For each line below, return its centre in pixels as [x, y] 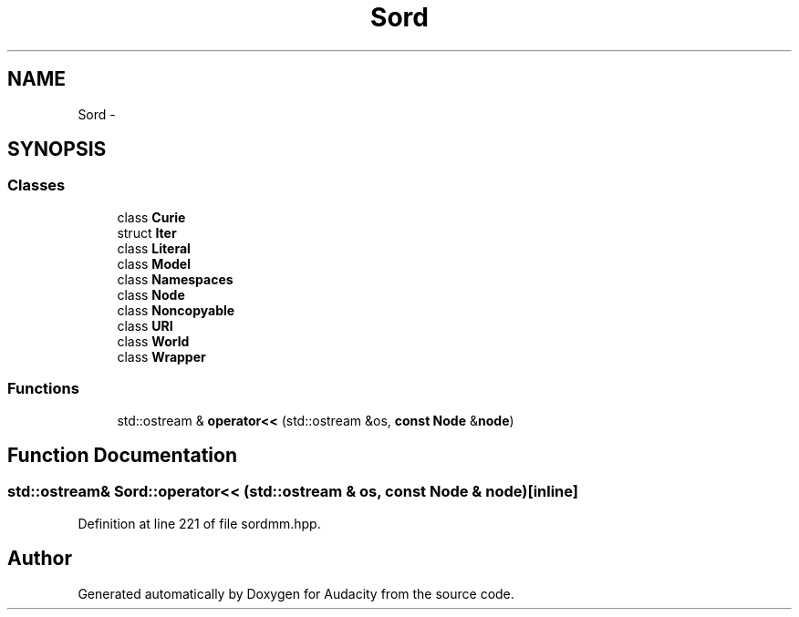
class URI [145, 325]
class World [153, 341]
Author [40, 559]
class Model [154, 263]
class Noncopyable [176, 310]
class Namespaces [175, 279]
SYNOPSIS [57, 149]
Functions [43, 389]
